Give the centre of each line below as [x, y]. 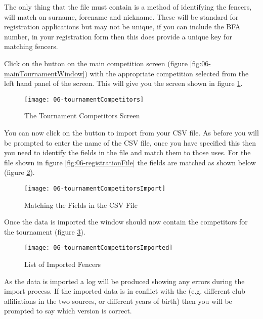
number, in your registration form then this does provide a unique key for [118, 36]
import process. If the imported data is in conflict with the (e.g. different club [125, 291]
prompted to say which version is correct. [68, 311]
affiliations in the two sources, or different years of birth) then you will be [118, 301]
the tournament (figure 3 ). [45, 231]
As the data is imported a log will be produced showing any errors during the [124, 281]
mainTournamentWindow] [45, 73]
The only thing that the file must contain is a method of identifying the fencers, [128, 7]
